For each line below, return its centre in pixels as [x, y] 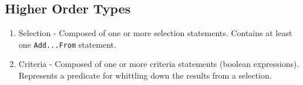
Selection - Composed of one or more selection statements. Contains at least [155, 33]
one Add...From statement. [67, 44]
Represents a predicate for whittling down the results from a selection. [145, 75]
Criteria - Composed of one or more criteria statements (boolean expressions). [159, 64]
